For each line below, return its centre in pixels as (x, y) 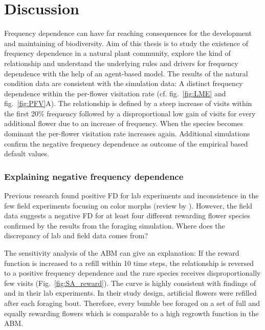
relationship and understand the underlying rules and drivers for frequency (121, 63)
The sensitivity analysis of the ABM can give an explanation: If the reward (122, 253)
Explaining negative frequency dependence (94, 176)
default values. (27, 153)
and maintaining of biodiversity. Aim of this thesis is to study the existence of (126, 43)
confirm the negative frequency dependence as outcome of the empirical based (126, 143)
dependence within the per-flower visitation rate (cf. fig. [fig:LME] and (115, 93)
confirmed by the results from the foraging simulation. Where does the (115, 225)
